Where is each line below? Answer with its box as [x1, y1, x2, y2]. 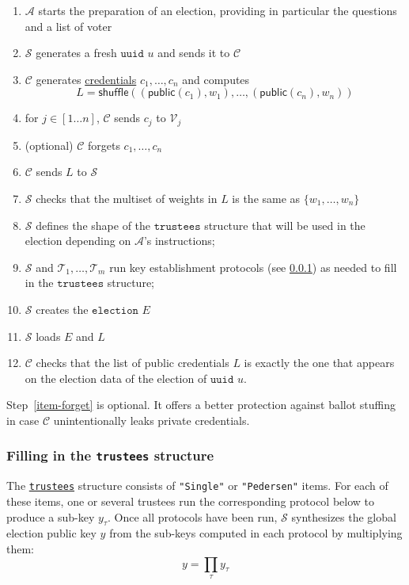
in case [6, 411, 40, 428]
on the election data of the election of [25, 369, 207, 386]
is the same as [232, 190, 301, 207]
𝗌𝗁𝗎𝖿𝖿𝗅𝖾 [98, 87, 129, 99]
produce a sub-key [6, 508, 95, 525]
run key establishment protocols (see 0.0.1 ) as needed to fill [109, 258, 397, 275]
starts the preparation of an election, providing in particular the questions [38, 2, 397, 18]
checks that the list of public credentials [36, 354, 229, 371]
